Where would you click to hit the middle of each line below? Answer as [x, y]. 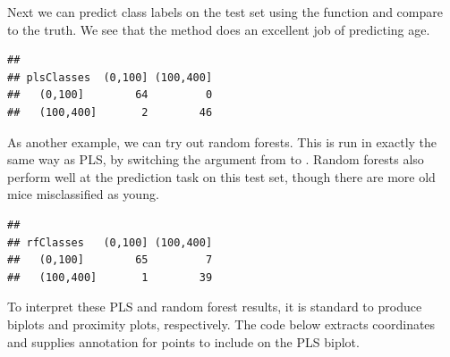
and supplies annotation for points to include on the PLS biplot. [183, 341]
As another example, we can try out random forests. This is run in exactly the [222, 141]
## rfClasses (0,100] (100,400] [110, 242]
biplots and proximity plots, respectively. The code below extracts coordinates [221, 324]
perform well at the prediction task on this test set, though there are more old [221, 176]
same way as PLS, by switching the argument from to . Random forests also [216, 159]
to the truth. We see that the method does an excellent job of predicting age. [219, 29]
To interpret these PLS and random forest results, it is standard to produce [215, 307]
